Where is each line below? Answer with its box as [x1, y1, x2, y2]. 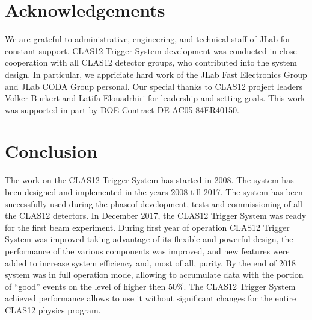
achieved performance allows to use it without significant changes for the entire [5, 292, 296, 304]
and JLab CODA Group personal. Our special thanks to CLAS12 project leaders [5, 80, 302, 92]
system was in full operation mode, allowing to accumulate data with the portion [5, 268, 304, 281]
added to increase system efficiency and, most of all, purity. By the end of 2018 [5, 256, 296, 269]
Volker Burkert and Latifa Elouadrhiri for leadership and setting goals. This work [5, 92, 305, 104]
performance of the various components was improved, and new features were [5, 244, 290, 257]
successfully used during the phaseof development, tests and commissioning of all [5, 197, 302, 210]
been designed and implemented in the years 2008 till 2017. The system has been [5, 186, 303, 198]
